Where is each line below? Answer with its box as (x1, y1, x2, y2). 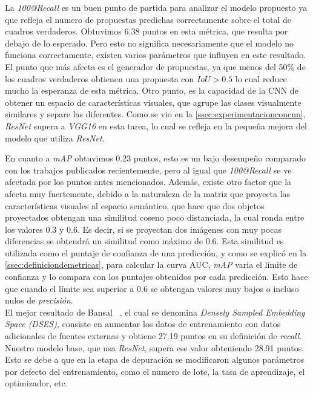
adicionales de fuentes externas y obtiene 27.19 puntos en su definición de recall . (5, 330, 302, 342)
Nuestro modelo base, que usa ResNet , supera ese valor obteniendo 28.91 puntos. (5, 341, 305, 354)
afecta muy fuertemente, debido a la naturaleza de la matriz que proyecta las (5, 187, 291, 200)
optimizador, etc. (5, 377, 68, 389)
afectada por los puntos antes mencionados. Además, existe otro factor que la (5, 175, 292, 188)
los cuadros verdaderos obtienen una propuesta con (5, 72, 194, 85)
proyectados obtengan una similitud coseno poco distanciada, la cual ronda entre (5, 211, 305, 224)
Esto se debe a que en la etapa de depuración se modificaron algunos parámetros (5, 353, 305, 366)
